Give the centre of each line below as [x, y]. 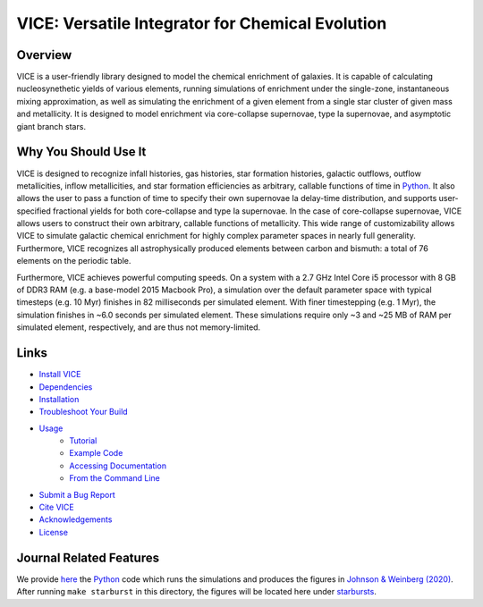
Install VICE [60, 375]
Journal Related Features [88, 557]
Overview [44, 55]
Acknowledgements [76, 519]
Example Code [96, 453]
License [54, 532]
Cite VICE [57, 507]
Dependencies [66, 387]
